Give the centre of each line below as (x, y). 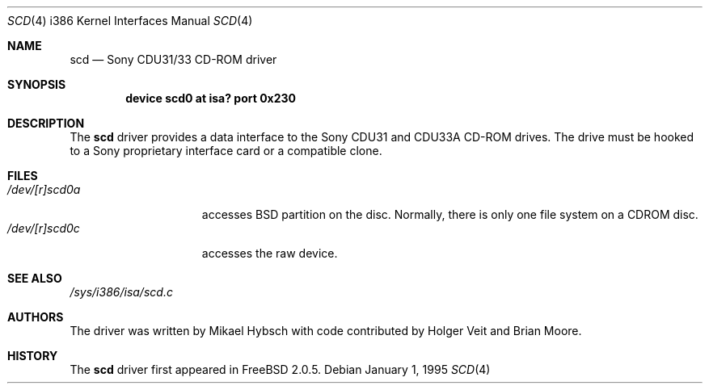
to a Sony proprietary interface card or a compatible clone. (226, 151)
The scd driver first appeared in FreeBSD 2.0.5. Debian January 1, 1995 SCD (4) (280, 369)
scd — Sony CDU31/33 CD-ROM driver (173, 59)
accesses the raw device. (270, 253)
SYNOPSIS (37, 84)
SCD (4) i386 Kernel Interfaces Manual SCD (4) (130, 21)
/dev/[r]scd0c (44, 228)
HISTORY (33, 356)
